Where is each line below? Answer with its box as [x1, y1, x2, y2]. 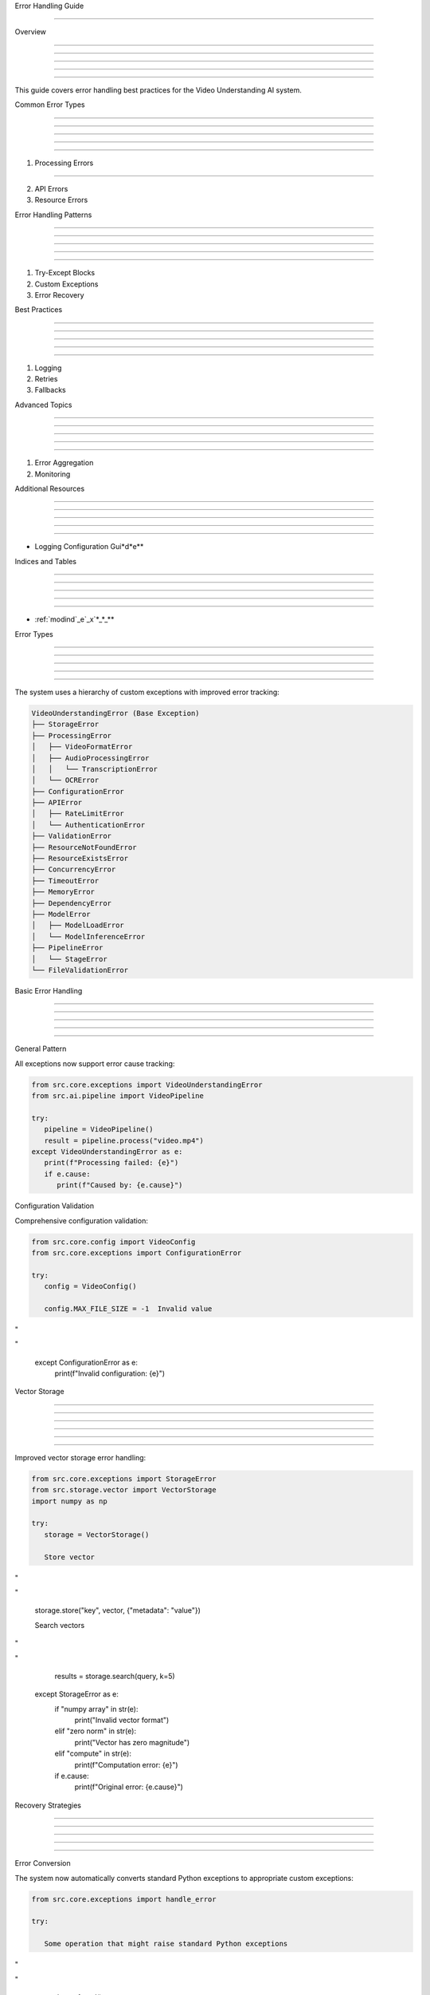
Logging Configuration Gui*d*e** [34, 542, 144, 551]
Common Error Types [14, 100, 85, 109]
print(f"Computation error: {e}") [74, 1760, 178, 1769]
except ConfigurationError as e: [34, 1357, 139, 1367]
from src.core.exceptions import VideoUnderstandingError [31, 1080, 263, 1089]
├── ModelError [31, 910, 91, 918]
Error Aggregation [34, 458, 94, 468]
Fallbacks [34, 385, 67, 395]
